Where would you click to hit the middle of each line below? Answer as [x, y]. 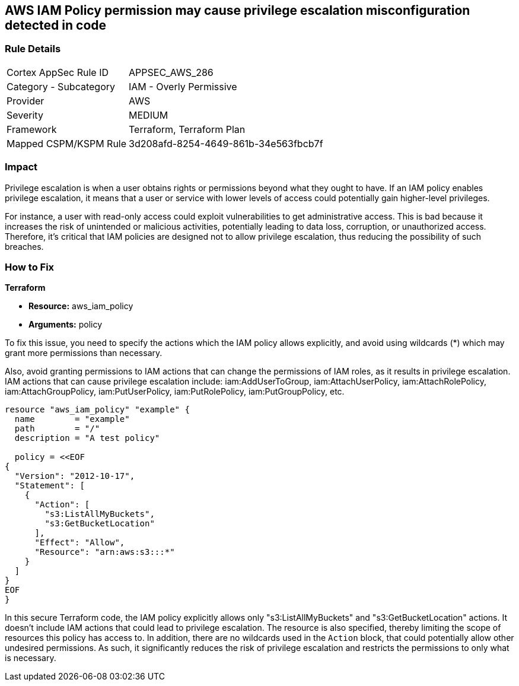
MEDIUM [149, 115]
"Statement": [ [50, 486]
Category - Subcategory [61, 86]
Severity [25, 115]
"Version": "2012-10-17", [75, 476]
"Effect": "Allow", [80, 543]
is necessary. [31, 658]
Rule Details [33, 49]
